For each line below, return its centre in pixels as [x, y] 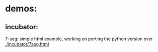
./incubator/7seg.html [27, 44]
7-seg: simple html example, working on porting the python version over [79, 39]
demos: [21, 9]
